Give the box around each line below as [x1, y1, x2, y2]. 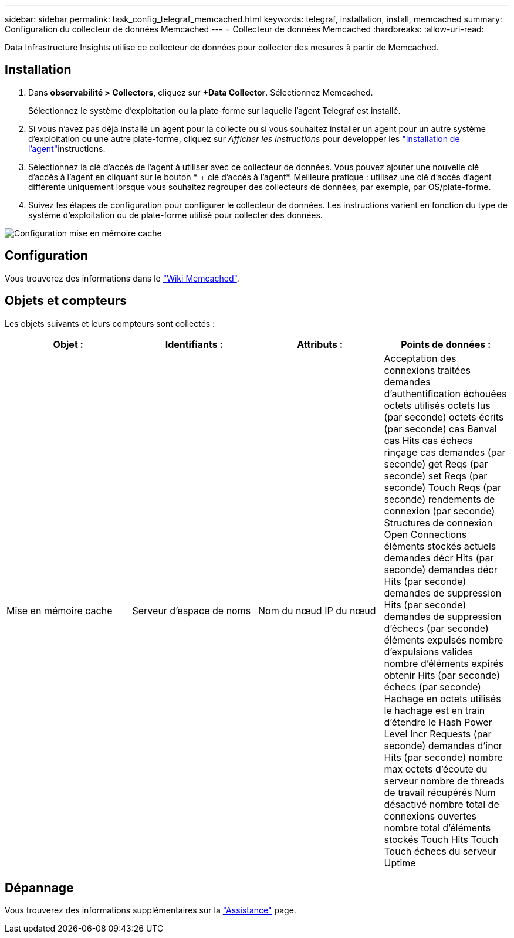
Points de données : [401, 338, 491, 350]
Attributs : [297, 338, 343, 350]
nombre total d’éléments [384, 821, 491, 834]
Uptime [384, 856, 416, 869]
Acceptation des [384, 352, 456, 364]
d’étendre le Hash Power [384, 716, 492, 728]
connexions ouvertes [384, 810, 476, 822]
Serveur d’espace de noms [132, 604, 251, 617]
